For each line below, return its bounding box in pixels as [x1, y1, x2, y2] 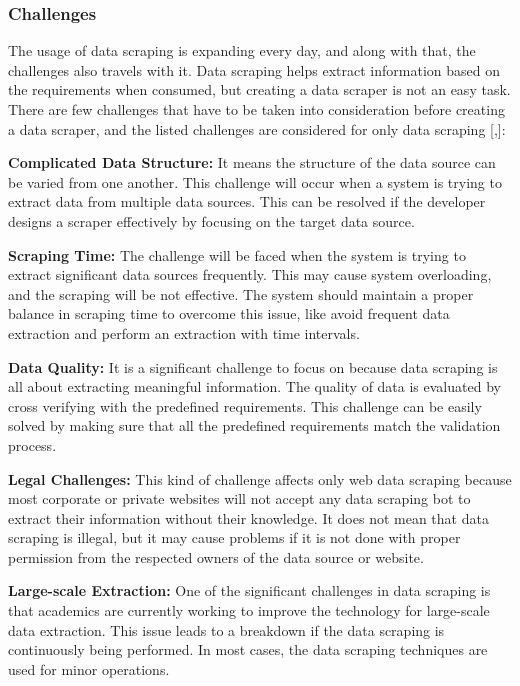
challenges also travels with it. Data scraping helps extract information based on [8, 59, 500, 80]
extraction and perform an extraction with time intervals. [8, 322, 360, 343]
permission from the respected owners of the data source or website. [8, 546, 424, 567]
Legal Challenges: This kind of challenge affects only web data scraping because [8, 468, 512, 489]
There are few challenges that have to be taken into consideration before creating [8, 99, 505, 119]
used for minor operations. [8, 658, 170, 679]
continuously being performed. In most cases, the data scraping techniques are [8, 639, 488, 660]
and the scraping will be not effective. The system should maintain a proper [8, 283, 474, 304]
